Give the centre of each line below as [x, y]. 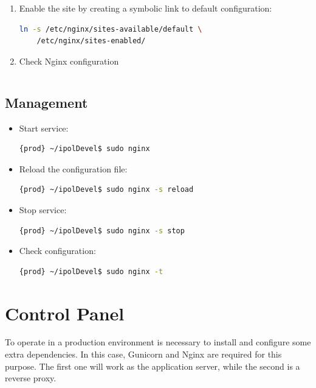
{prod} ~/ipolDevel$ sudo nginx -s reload [106, 190]
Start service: [44, 128]
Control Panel [65, 313]
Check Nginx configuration [69, 61]
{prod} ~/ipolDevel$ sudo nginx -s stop [102, 231]
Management [46, 102]
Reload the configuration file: [73, 168]
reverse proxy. [31, 378]
